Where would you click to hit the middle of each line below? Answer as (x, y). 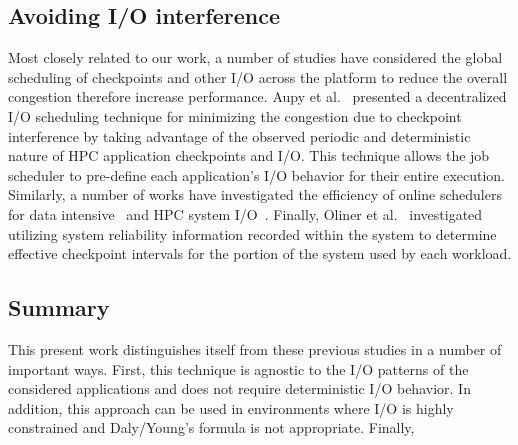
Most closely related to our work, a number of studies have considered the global (255, 57)
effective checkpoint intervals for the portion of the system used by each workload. (260, 253)
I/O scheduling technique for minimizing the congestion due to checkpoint (235, 115)
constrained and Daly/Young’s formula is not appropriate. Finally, (211, 427)
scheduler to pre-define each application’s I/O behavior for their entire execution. (257, 174)
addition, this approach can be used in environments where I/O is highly (231, 407)
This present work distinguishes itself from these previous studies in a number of (255, 348)
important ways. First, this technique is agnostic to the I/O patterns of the (238, 368)
